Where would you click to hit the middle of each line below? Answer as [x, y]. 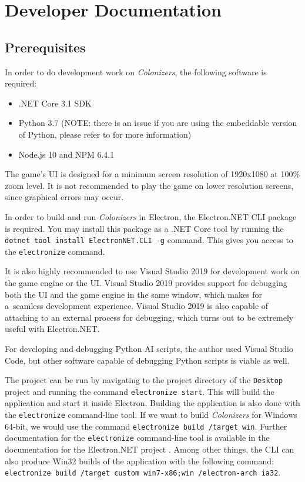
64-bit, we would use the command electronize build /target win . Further [146, 426]
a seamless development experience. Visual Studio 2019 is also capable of [137, 306]
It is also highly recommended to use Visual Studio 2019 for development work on [152, 271]
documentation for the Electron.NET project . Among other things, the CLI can [150, 449]
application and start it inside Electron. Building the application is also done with [152, 403]
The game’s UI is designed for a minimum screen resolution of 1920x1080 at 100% [152, 174]
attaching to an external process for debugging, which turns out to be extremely [149, 317]
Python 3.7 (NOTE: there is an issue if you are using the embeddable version [158, 123]
